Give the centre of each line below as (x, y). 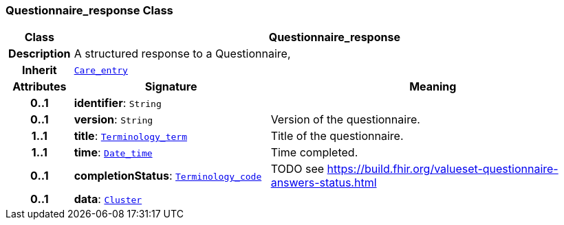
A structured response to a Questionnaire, (182, 54)
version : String (113, 120)
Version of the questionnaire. (345, 120)
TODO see (297, 169)
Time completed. (314, 153)
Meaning (433, 87)
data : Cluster (108, 199)
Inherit (39, 70)
